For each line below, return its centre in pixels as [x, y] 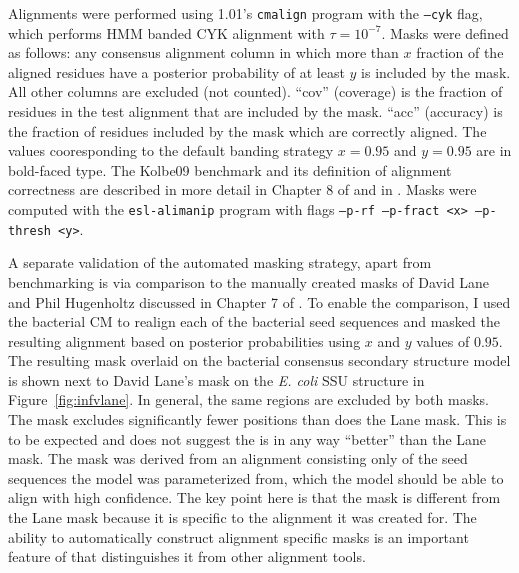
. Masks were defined [445, 32]
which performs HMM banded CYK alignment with [166, 32]
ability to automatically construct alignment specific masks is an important [238, 536]
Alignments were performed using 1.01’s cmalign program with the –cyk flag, [245, 13]
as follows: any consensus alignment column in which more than [203, 52]
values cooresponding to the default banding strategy [171, 150]
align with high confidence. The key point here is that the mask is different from [254, 497]
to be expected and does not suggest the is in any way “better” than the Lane [247, 438]
